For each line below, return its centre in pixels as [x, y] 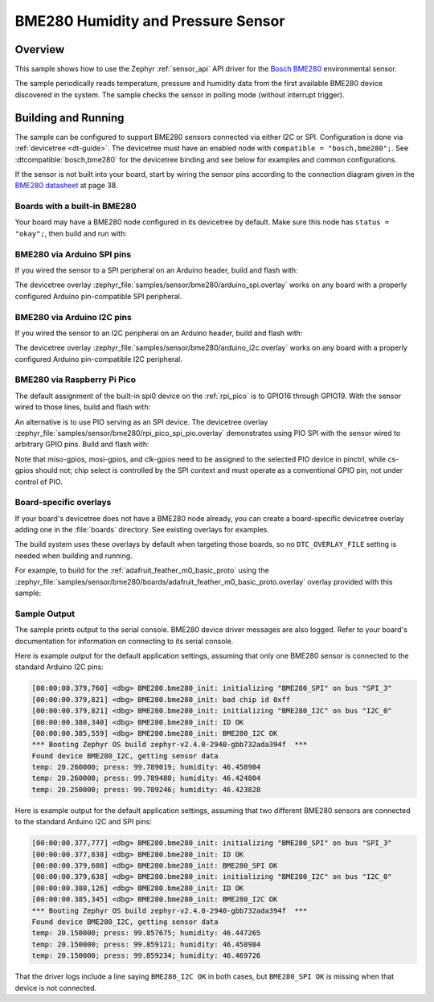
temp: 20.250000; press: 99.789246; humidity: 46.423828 [146, 789]
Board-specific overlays [63, 503]
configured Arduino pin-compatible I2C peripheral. [98, 359]
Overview [40, 49]
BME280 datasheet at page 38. [66, 186]
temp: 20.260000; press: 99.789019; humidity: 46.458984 [146, 767]
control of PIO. [39, 482]
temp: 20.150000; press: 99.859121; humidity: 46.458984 [146, 944]
